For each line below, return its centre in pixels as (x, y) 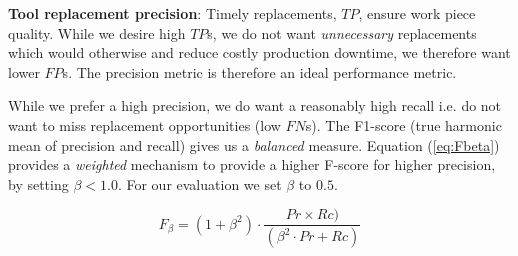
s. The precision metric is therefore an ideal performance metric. (259, 71)
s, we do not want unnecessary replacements (342, 32)
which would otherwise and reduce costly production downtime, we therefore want (259, 52)
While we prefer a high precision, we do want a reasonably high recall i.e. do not (255, 105)
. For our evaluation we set (199, 183)
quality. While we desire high (97, 32)
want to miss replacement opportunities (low (144, 124)
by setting (38, 183)
